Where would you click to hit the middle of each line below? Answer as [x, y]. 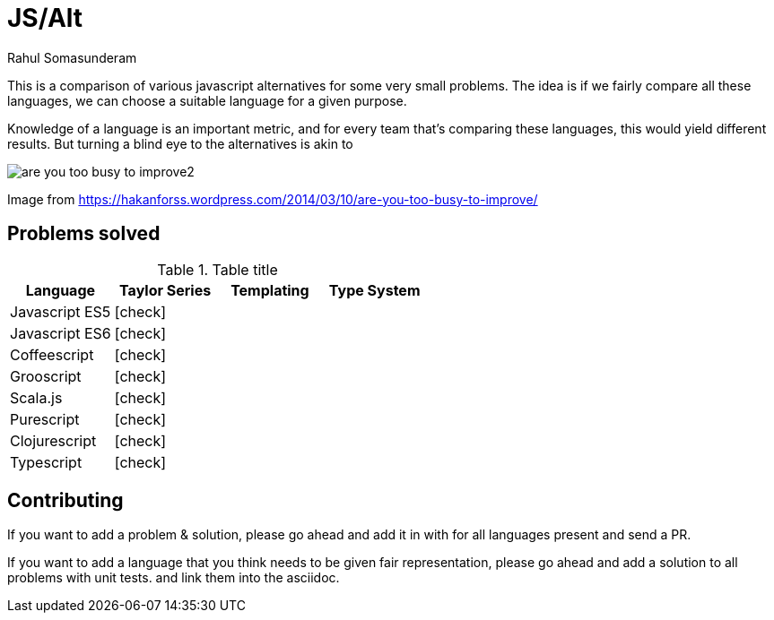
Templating [270, 290]
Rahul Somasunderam [72, 57]
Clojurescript [53, 440]
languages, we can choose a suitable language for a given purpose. [207, 100]
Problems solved [84, 234]
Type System [374, 290]
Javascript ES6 [61, 333]
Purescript [45, 419]
